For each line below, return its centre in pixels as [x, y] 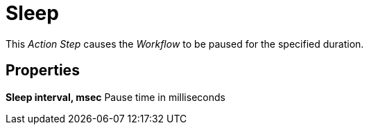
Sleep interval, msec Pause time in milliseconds [115, 97]
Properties [43, 71]
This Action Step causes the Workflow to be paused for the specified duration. [185, 44]
